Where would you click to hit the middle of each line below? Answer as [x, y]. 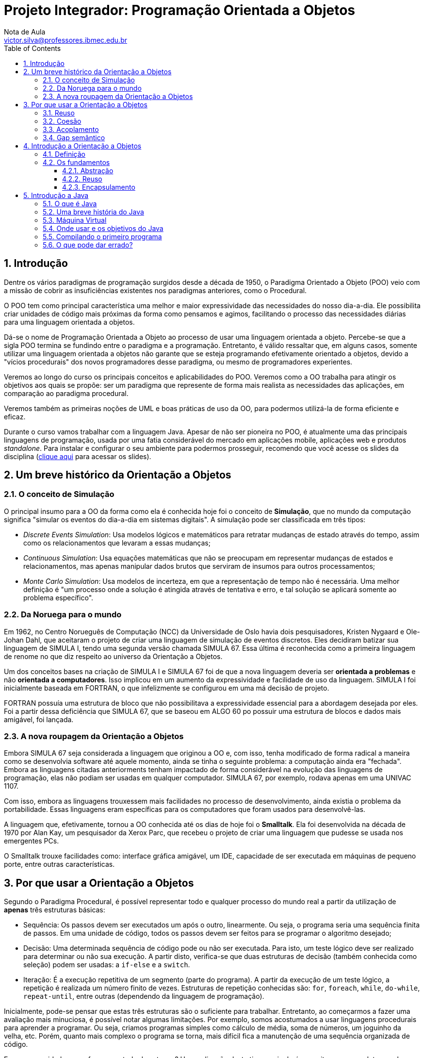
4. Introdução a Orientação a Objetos [82, 146]
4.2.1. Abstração [88, 170]
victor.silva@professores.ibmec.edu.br [65, 40]
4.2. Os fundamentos [76, 162]
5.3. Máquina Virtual [75, 220]
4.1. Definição [64, 154]
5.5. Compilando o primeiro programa [102, 236]
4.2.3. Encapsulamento [99, 187]
